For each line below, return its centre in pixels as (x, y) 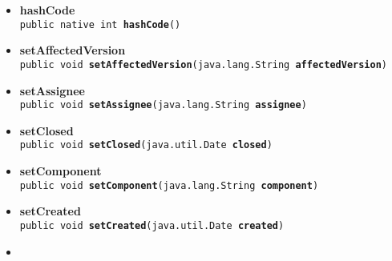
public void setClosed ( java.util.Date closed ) (146, 145)
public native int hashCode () (100, 24)
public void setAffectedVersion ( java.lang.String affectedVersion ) (204, 64)
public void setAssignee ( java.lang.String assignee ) (163, 105)
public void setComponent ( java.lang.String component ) (169, 185)
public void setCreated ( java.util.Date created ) (152, 225)
